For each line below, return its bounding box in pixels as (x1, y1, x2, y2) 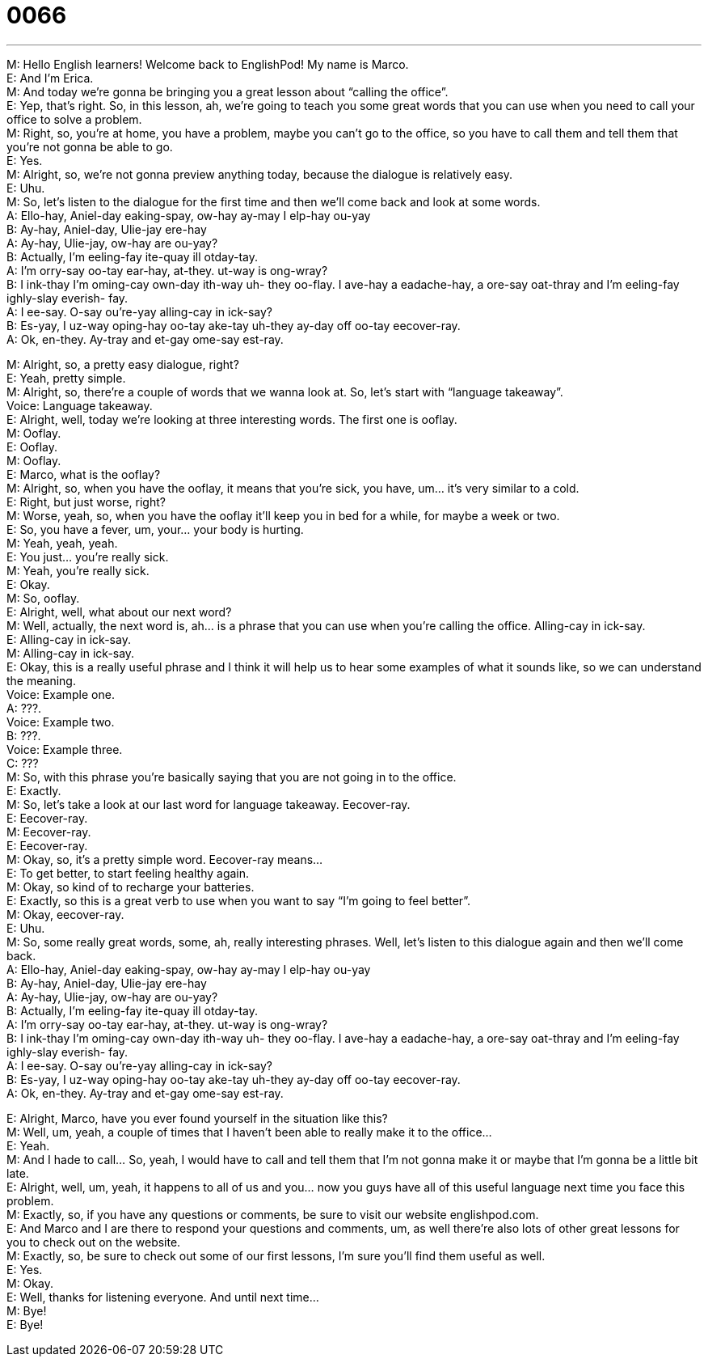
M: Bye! (6, 1303, 47, 1318)
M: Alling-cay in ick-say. (6, 646, 135, 660)
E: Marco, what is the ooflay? (6, 467, 161, 481)
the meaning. (6, 673, 76, 688)
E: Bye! (6, 1317, 44, 1331)
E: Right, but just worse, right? (6, 494, 166, 509)
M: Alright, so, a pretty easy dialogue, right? (6, 357, 239, 371)
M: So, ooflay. (6, 590, 80, 605)
